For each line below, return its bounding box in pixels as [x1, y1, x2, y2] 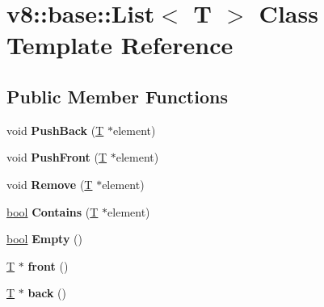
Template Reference [6, 28, 234, 61]
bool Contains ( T [6, 203, 99, 220]
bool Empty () [6, 230, 82, 247]
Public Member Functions [6, 83, 228, 108]
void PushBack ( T [6, 121, 104, 138]
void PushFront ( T [6, 149, 107, 166]
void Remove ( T [6, 175, 93, 192]
